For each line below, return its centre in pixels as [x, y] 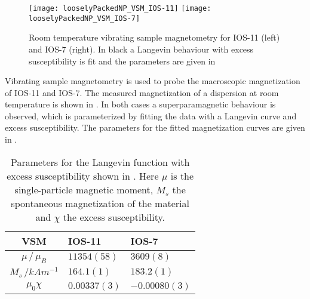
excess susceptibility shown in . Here [83, 175]
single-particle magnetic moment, [84, 189]
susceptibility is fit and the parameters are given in [122, 61]
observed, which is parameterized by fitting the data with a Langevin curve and [151, 115]
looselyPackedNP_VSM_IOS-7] [85, 18]
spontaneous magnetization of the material [100, 203]
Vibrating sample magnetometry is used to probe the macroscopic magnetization [153, 81]
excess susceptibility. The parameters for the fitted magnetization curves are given [155, 127]
